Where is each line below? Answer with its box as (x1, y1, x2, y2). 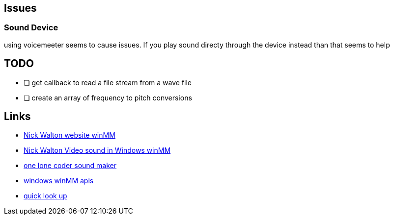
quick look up (24, 192, 67, 200)
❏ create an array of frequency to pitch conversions (24, 93, 192, 102)
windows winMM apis (24, 176, 94, 185)
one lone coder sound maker (24, 161, 117, 170)
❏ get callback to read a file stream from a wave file (24, 78, 192, 87)
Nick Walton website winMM (24, 131, 115, 140)
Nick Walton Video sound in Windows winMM (24, 146, 171, 155)
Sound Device (4, 23, 58, 33)
